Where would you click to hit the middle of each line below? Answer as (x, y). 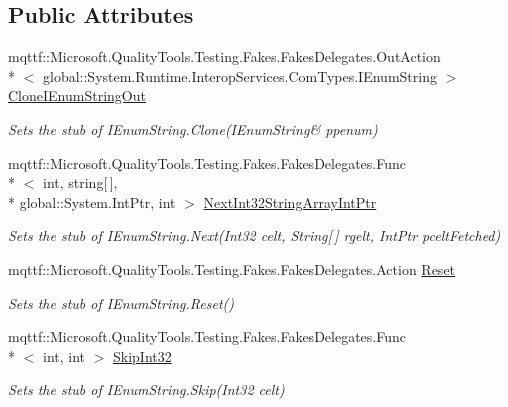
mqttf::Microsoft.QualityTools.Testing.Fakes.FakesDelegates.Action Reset (232, 268)
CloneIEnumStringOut (77, 95)
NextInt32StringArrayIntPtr (290, 201)
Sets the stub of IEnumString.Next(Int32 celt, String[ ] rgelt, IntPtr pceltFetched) (254, 235)
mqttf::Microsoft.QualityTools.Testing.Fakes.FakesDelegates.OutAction (224, 56)
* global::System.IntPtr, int (92, 201)
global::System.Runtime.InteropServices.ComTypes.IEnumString (239, 75)
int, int (64, 355)
